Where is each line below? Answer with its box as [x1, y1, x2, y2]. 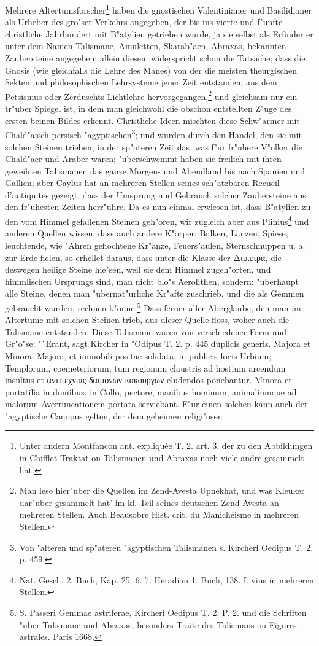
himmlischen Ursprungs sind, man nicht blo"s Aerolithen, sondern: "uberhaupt [5, 274, 299, 287]
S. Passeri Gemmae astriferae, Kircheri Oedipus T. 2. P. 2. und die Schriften [19, 606, 307, 618]
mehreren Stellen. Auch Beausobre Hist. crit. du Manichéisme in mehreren [19, 508, 299, 521]
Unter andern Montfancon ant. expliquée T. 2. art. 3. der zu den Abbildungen [19, 439, 313, 452]
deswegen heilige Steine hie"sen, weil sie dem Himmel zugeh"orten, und [5, 263, 271, 276]
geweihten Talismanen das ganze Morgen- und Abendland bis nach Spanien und [5, 164, 306, 177]
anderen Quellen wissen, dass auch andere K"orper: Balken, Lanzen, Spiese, [5, 227, 288, 239]
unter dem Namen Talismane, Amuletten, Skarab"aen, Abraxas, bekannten [5, 39, 286, 52]
